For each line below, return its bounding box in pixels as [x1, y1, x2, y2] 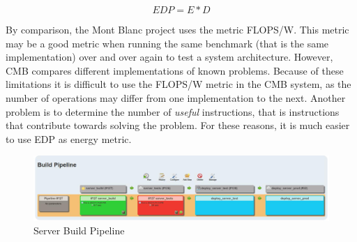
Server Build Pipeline [33, 223, 125, 238]
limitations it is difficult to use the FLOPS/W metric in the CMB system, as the [6, 77, 351, 91]
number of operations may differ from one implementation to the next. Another [6, 90, 346, 105]
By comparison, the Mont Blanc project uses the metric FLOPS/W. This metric [6, 22, 349, 36]
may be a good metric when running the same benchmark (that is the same [6, 36, 329, 50]
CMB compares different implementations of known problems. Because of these [6, 63, 344, 77]
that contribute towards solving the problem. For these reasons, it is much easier [6, 118, 350, 133]
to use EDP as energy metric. [6, 131, 132, 146]
